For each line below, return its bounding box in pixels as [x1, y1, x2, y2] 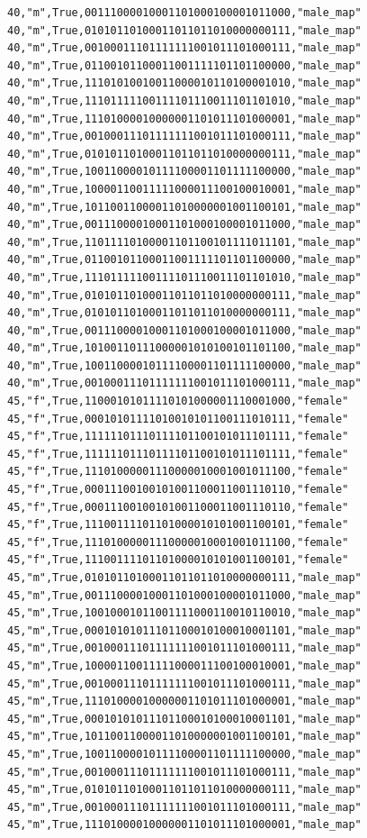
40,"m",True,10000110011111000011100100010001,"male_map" [7, 182, 362, 196]
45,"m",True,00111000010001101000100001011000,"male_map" [7, 588, 362, 602]
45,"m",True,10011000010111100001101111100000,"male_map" [7, 747, 362, 761]
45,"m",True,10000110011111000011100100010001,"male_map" [7, 659, 362, 672]
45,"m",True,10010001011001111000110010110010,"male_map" [7, 606, 362, 620]
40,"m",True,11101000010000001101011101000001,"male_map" [7, 112, 362, 125]
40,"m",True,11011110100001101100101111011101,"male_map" [7, 235, 362, 249]
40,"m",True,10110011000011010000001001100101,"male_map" [7, 200, 362, 214]
